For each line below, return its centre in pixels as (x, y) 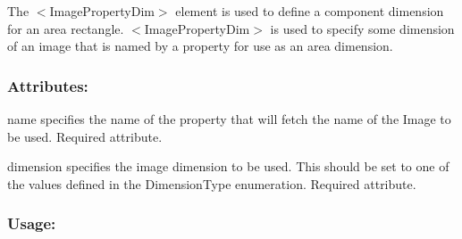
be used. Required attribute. (85, 136)
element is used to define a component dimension (310, 11)
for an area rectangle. (66, 28)
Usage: (32, 223)
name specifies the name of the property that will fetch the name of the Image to (229, 119)
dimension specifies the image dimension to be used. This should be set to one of (228, 166)
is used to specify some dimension (362, 28)
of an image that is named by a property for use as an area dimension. (200, 46)
